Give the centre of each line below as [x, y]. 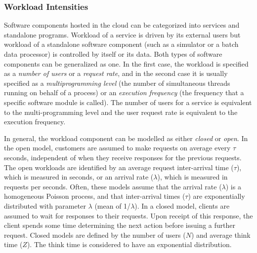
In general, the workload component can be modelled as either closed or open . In [126, 138]
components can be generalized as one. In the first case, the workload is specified [126, 63]
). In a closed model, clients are [182, 205]
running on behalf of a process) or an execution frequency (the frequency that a [124, 92]
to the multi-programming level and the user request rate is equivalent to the [121, 112]
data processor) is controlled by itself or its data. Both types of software [113, 54]
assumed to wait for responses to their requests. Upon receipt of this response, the [128, 215]
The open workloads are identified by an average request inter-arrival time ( [119, 167]
